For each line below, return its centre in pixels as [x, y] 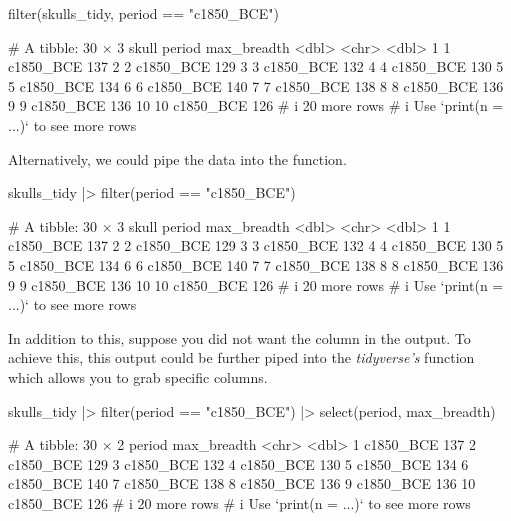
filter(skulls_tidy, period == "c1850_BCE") [143, 13]
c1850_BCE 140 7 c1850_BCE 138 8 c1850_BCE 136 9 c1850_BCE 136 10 [242, 483]
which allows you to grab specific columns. [138, 376]
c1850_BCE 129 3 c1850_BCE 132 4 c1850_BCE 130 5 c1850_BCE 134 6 [238, 463]
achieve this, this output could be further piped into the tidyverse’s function [241, 357]
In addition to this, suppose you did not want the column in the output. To [239, 337]
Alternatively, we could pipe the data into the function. [177, 158]
